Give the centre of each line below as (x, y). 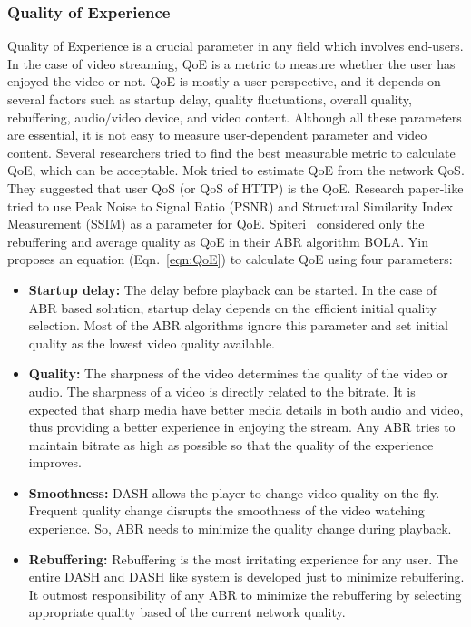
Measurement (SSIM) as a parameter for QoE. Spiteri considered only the (216, 224)
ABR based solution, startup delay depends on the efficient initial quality (232, 307)
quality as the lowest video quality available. (152, 343)
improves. (55, 462)
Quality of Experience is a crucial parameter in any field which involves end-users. (235, 46)
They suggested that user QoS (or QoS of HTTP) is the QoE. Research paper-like (235, 187)
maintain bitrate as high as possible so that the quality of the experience (231, 444)
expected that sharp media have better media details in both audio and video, (246, 409)
